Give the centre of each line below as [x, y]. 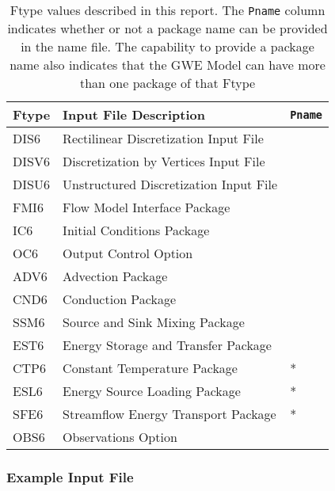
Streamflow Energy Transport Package [169, 414]
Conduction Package [120, 299]
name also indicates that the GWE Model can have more [167, 65]
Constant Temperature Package [150, 368]
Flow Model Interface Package [147, 207]
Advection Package [115, 276]
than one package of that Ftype [167, 83]
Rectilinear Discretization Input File [163, 138]
